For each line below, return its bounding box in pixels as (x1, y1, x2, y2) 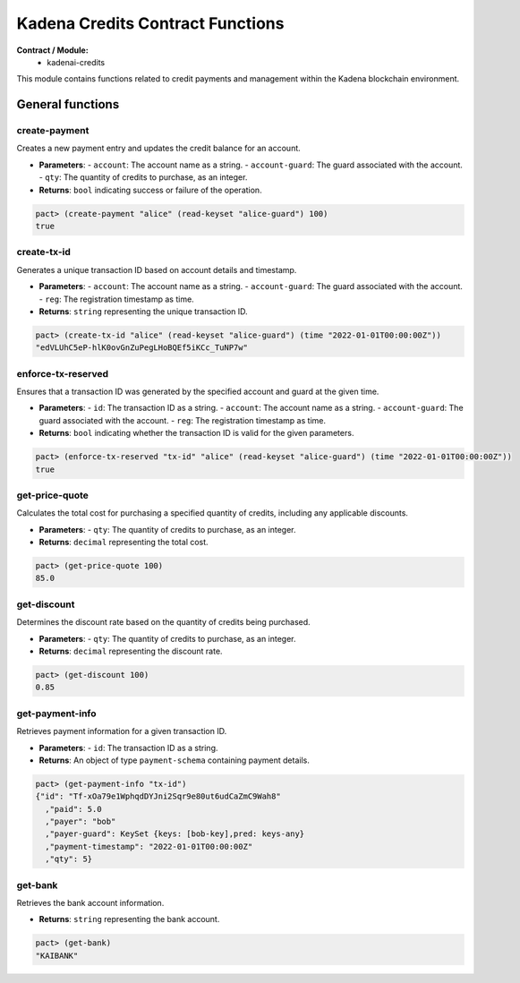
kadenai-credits (47, 56, 106, 67)
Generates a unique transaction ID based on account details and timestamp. (16, 264, 297, 275)
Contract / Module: (16, 45, 89, 56)
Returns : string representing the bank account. (38, 914, 220, 925)
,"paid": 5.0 (45, 804, 102, 814)
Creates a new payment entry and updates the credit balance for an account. (16, 143, 302, 154)
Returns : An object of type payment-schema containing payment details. (38, 755, 311, 765)
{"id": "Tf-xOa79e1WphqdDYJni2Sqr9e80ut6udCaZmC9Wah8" (35, 791, 281, 801)
